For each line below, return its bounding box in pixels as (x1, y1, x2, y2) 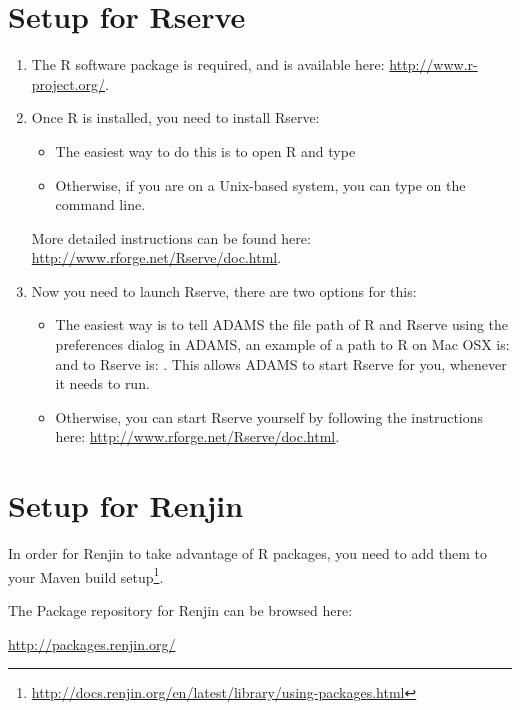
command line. (55, 194, 146, 215)
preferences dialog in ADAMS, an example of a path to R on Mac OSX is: (55, 334, 510, 355)
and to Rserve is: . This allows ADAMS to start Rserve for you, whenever (55, 353, 507, 374)
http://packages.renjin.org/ (8, 633, 176, 654)
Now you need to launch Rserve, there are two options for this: (31, 280, 417, 301)
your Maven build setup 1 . (8, 563, 164, 587)
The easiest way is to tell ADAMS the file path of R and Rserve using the (55, 314, 509, 335)
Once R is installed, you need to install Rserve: (31, 107, 320, 128)
